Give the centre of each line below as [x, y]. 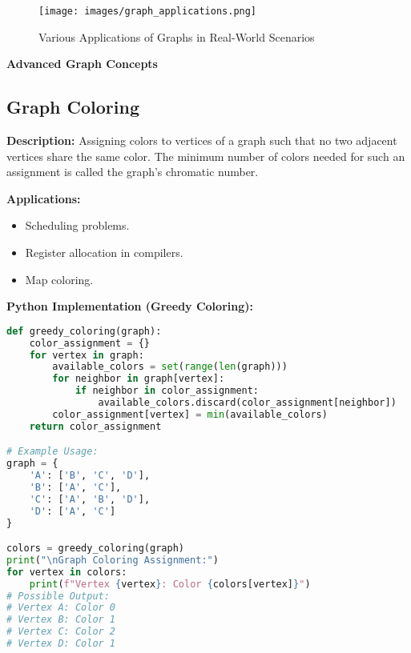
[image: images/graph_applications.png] [148, 11]
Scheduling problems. [77, 225]
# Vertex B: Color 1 [61, 620]
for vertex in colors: [67, 572]
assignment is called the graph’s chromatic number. [133, 172]
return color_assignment [95, 426]
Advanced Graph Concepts [82, 64]
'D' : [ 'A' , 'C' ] [73, 511]
